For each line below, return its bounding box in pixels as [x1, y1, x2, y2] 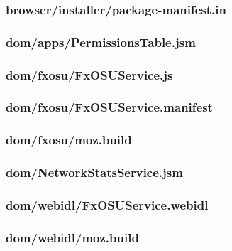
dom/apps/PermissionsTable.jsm [6, 33, 196, 50]
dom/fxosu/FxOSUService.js [6, 65, 173, 83]
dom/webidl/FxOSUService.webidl [6, 196, 209, 213]
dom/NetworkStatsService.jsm [6, 164, 183, 181]
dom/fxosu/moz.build [6, 131, 132, 149]
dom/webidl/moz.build [6, 228, 139, 246]
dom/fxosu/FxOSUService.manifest [6, 98, 213, 116]
